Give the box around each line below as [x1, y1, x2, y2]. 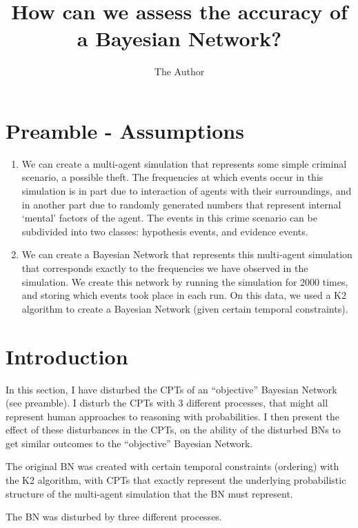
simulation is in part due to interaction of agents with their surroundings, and [21, 184, 352, 198]
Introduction [6, 342, 128, 370]
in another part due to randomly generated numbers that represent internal [21, 197, 341, 211]
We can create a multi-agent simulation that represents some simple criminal [21, 156, 347, 170]
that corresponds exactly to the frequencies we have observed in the [21, 261, 308, 275]
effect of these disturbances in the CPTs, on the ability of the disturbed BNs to [6, 422, 341, 437]
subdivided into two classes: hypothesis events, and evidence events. [21, 224, 308, 238]
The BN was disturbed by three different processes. [6, 509, 222, 524]
